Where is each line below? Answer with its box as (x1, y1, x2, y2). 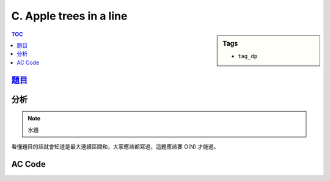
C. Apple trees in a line (11, 9, 128, 23)
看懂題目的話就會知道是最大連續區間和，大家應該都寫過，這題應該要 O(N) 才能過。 (11, 142, 219, 150)
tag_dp (238, 53, 258, 59)
